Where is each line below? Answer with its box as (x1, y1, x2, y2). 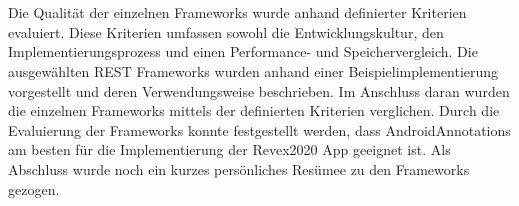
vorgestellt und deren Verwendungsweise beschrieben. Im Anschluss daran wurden (8, 80, 510, 101)
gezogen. (8, 178, 60, 199)
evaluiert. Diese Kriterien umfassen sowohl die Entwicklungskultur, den (8, 21, 444, 42)
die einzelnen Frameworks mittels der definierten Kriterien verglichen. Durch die (8, 100, 500, 121)
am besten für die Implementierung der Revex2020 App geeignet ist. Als (8, 139, 451, 160)
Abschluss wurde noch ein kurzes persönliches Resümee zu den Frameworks (8, 158, 470, 179)
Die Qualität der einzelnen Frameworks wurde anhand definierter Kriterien (8, 2, 467, 23)
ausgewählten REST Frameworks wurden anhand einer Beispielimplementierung (8, 60, 499, 81)
